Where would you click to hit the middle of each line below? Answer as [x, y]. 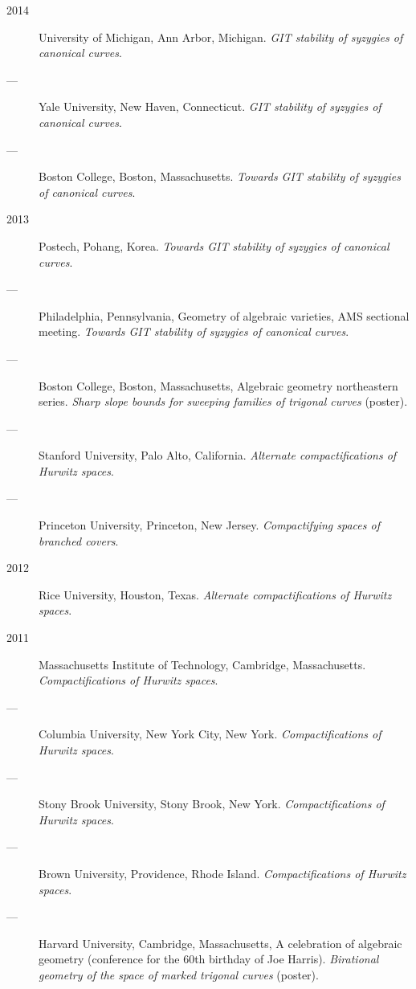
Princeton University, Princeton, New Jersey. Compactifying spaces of [209, 525]
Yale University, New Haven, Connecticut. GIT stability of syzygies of [210, 106]
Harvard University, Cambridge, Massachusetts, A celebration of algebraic [220, 943]
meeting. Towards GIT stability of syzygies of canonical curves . [194, 331]
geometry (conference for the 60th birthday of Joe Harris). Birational [209, 959]
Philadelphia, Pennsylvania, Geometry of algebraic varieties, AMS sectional [224, 315]
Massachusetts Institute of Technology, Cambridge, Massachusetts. [202, 664]
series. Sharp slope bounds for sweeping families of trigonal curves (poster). [223, 401]
